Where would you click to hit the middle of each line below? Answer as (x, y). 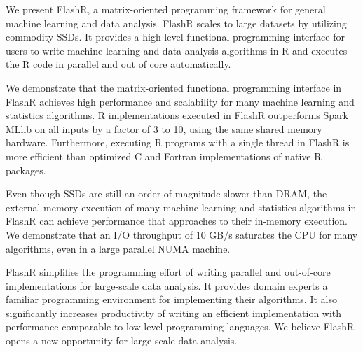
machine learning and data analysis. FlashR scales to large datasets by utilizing (176, 23)
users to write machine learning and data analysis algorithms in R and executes (177, 50)
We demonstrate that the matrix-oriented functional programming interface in (174, 87)
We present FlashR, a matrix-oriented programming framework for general (166, 9)
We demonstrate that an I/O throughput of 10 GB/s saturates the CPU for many (182, 234)
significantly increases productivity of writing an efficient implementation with (174, 312)
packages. (26, 170)
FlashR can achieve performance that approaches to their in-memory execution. (177, 221)
